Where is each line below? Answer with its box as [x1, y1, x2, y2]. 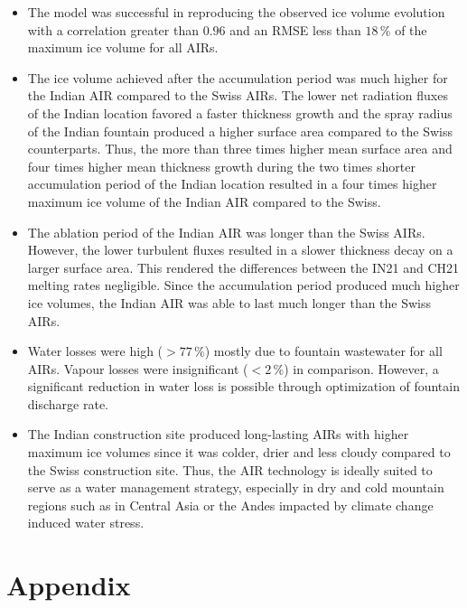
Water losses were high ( [27, 341, 163, 360]
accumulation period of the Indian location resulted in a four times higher [27, 174, 437, 193]
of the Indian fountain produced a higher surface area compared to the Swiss [27, 121, 453, 140]
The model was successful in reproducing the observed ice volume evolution [27, 3, 445, 21]
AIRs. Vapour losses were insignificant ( [27, 359, 248, 378]
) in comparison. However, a [284, 359, 439, 378]
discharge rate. [27, 394, 109, 413]
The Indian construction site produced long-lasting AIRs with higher [27, 425, 409, 444]
